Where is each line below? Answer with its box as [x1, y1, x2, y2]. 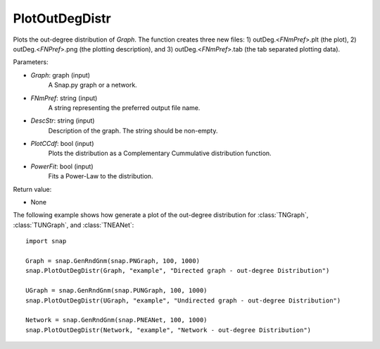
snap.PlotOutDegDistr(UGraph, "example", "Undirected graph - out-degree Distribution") [25, 296, 341, 305]
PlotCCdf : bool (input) [30, 140, 94, 148]
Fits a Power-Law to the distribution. [48, 172, 153, 180]
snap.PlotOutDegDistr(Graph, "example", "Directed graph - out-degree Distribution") [25, 267, 330, 275]
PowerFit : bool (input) [30, 162, 94, 171]
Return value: [13, 185, 52, 193]
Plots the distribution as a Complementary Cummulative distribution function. [48, 149, 272, 158]
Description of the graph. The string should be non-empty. [48, 126, 218, 135]
